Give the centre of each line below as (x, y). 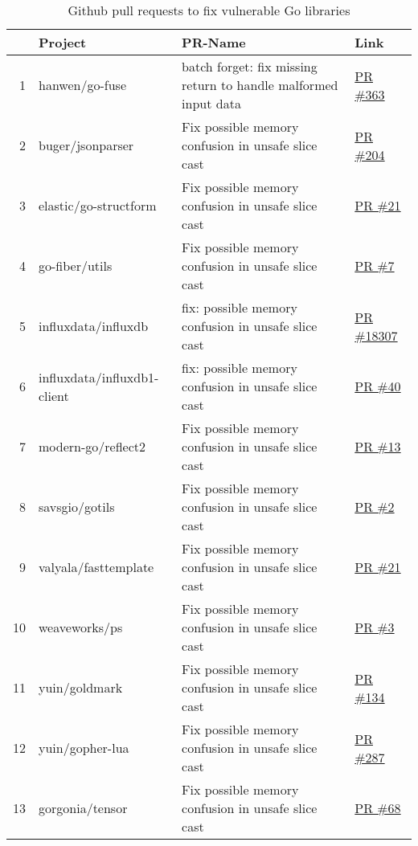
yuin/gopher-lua (84, 748)
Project (63, 42)
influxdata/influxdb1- (99, 377)
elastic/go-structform (98, 205)
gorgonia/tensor (83, 808)
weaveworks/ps (81, 627)
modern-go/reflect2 (92, 446)
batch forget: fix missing (250, 66)
